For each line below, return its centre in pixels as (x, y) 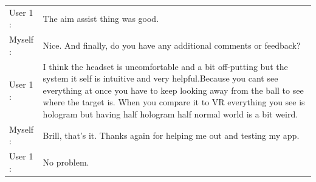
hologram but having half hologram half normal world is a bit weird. (170, 114)
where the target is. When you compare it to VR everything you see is (174, 102)
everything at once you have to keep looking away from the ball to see (173, 90)
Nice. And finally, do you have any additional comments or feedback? (172, 45)
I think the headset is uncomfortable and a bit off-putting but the (165, 66)
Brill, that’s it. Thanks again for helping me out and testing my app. (171, 135)
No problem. (66, 162)
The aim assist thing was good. (101, 18)
